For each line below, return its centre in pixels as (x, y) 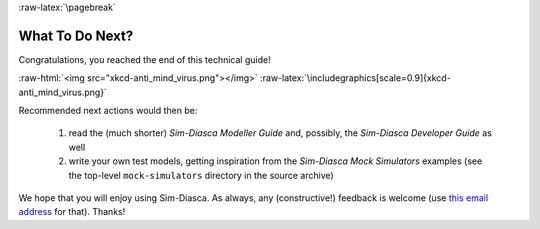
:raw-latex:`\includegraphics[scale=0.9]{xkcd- (356, 78)
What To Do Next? (76, 35)
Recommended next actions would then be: (108, 111)
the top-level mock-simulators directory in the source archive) (201, 175)
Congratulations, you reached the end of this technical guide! (144, 59)
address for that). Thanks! (72, 212)
